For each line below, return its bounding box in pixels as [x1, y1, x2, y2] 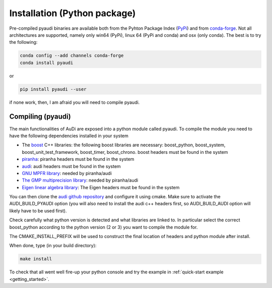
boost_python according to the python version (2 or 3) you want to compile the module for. [9, 224, 198, 230]
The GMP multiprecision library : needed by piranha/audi [22, 177, 139, 184]
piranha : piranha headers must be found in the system [22, 156, 134, 162]
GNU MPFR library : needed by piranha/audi [22, 170, 112, 176]
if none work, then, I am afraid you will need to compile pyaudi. [9, 99, 140, 105]
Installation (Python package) [9, 8, 136, 19]
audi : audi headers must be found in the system [22, 163, 121, 169]
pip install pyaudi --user [20, 86, 87, 92]
